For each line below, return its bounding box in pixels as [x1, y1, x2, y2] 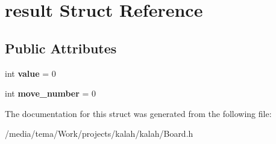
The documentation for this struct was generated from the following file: [5, 107, 272, 119]
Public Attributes [5, 38, 117, 57]
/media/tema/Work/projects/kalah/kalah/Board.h [5, 127, 193, 140]
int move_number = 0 [5, 87, 96, 100]
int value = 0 [5, 67, 56, 79]
